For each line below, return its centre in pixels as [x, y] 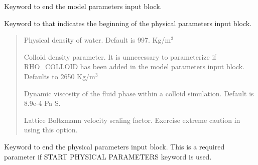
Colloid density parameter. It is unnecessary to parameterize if [120, 56]
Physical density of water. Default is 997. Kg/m [97, 40]
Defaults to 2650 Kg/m [59, 76]
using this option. [51, 130]
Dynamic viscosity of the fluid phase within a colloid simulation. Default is [139, 93]
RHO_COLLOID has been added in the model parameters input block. [134, 66]
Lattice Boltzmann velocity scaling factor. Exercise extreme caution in [132, 120]
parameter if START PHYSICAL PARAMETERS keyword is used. [108, 156]
